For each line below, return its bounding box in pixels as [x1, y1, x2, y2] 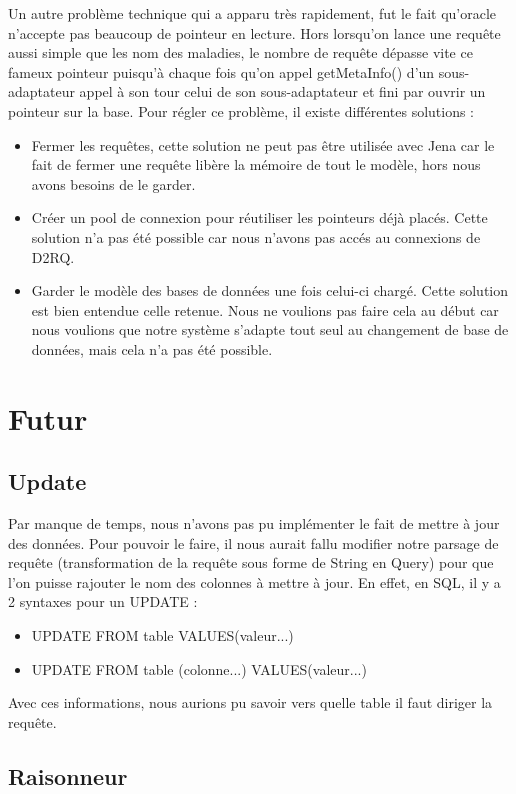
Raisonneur [8, 760, 128, 791]
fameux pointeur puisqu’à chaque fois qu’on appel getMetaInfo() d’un [8, 61, 435, 82]
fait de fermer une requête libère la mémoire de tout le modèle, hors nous [31, 154, 481, 175]
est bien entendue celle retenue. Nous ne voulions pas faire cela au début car [31, 299, 499, 320]
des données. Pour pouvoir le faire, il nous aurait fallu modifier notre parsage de [8, 532, 499, 553]
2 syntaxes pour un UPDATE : [8, 591, 198, 612]
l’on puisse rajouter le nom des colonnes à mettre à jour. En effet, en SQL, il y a [8, 571, 501, 592]
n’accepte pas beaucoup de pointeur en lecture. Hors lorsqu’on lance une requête [8, 22, 501, 43]
